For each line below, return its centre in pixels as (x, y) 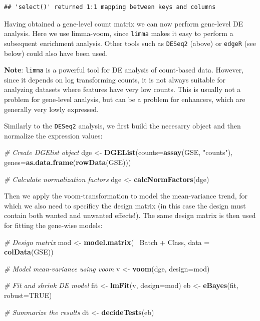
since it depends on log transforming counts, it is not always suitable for (115, 79)
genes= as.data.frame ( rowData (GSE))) (68, 162)
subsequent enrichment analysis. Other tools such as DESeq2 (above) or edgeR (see (130, 43)
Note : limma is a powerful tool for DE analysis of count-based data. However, (124, 70)
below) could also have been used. (56, 53)
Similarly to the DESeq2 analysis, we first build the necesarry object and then (122, 126)
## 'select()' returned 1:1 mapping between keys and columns (110, 7)
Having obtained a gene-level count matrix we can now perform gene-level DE (124, 23)
